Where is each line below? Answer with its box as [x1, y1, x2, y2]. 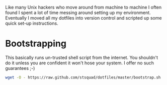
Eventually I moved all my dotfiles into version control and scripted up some [5, 15, 162, 21]
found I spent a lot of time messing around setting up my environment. [5, 10, 151, 16]
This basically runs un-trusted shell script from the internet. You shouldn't [5, 54, 158, 60]
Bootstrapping [5, 38, 67, 49]
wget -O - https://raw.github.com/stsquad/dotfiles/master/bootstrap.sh [5, 75, 161, 80]
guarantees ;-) [5, 65, 35, 71]
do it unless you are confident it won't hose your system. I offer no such [5, 60, 154, 66]
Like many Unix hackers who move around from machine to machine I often [5, 5, 162, 10]
